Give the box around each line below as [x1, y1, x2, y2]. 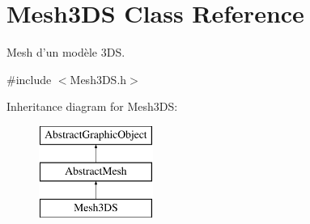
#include [6, 70, 52, 87]
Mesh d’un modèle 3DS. [6, 44, 125, 61]
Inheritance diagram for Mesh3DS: [6, 98, 178, 115]
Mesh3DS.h [70, 70, 127, 87]
